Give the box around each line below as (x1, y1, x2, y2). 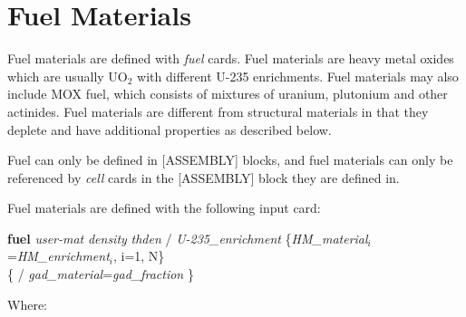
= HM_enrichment (7, 246, 110, 265)
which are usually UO (7, 66, 128, 85)
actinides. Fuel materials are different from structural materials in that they (7, 101, 429, 120)
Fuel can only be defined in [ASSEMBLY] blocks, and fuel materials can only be (7, 150, 453, 169)
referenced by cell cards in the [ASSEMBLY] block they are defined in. (7, 168, 400, 187)
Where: (7, 294, 47, 313)
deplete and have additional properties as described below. (7, 120, 332, 139)
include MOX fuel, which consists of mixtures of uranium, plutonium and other (7, 84, 448, 103)
